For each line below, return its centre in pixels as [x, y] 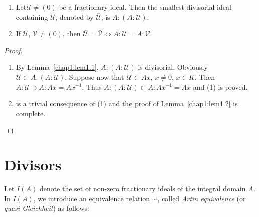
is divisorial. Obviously [173, 67]
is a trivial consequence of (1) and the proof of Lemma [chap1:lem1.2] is [127, 103]
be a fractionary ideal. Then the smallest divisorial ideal [145, 7]
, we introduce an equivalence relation [92, 198]
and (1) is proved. [220, 86]
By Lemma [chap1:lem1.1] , [57, 67]
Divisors [33, 165]
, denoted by [75, 16]
